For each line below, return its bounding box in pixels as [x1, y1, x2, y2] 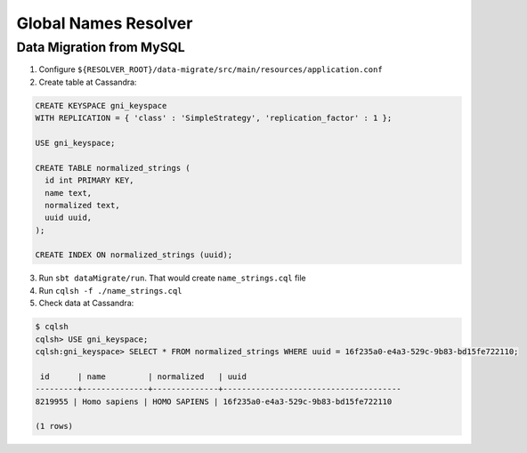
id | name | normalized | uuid [40, 371, 247, 382]
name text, [45, 188, 93, 198]
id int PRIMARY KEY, [45, 175, 134, 186]
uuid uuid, [45, 213, 93, 222]
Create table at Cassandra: [38, 77, 137, 87]
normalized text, [45, 200, 120, 210]
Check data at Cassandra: [38, 298, 134, 309]
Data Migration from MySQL [16, 39, 186, 55]
